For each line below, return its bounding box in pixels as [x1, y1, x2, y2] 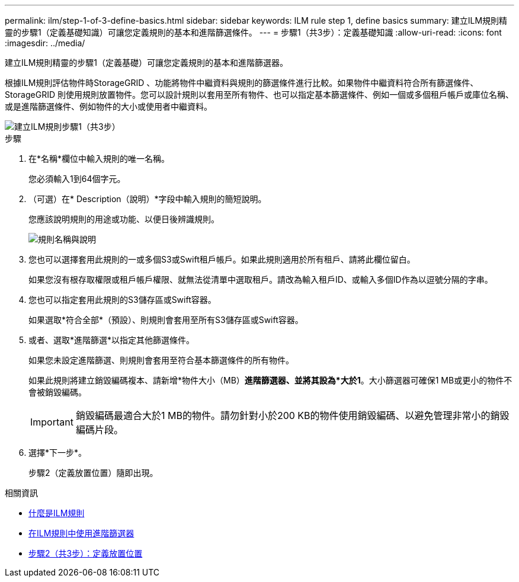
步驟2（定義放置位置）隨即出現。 [28, 468, 158, 478]
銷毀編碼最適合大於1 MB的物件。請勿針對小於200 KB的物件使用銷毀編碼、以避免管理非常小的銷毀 [75, 410, 510, 421]
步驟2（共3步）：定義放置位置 [28, 548, 143, 558]
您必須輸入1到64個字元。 [28, 174, 126, 184]
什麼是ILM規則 [28, 508, 85, 518]
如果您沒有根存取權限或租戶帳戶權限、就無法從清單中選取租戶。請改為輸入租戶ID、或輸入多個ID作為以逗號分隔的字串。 [28, 274, 493, 284]
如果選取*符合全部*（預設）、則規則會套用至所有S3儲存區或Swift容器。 [28, 315, 303, 325]
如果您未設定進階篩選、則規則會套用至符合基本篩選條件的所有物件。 [28, 355, 294, 365]
